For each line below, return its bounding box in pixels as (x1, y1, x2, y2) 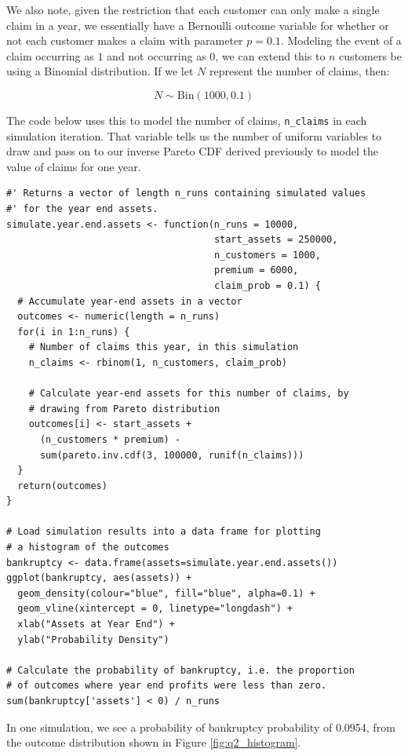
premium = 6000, (213, 265, 299, 276)
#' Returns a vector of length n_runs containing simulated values (6, 188, 366, 199)
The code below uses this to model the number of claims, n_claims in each (6, 111, 367, 128)
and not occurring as (107, 47, 206, 64)
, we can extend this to (215, 47, 326, 64)
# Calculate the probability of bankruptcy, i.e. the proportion (6, 664, 355, 676)
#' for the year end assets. (6, 203, 158, 214)
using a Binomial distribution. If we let (6, 63, 194, 79)
